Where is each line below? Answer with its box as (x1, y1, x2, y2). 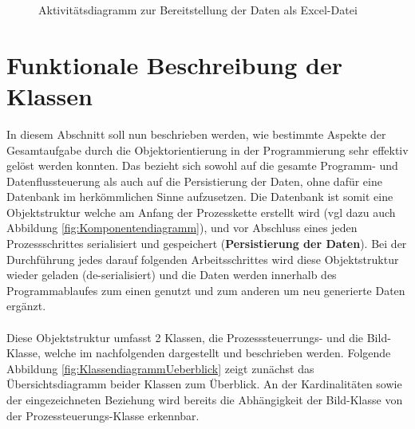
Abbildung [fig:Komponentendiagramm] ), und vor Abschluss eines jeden (6, 219, 358, 236)
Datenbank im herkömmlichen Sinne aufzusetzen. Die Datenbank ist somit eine (6, 188, 393, 205)
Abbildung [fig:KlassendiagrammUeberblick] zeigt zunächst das (6, 360, 314, 376)
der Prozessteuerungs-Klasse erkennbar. (6, 407, 200, 423)
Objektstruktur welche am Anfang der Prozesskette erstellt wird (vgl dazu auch (6, 203, 396, 220)
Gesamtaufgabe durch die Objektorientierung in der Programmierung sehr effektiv (6, 141, 409, 158)
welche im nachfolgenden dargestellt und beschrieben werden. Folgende (44, 344, 391, 361)
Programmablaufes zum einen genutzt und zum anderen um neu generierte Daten (6, 281, 405, 298)
